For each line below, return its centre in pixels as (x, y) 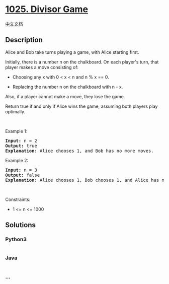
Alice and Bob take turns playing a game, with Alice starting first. (72, 52)
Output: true (21, 146)
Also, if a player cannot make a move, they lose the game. (65, 96)
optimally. (15, 111)
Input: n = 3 (21, 170)
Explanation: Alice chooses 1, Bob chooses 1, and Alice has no (86, 180)
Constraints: (18, 199)
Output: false (23, 175)
